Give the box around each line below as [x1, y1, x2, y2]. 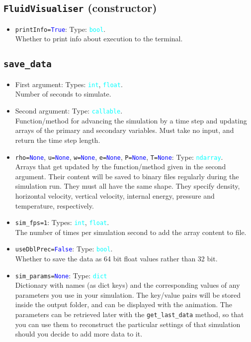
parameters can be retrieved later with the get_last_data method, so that [15, 309, 244, 320]
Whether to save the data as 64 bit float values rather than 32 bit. [15, 253, 218, 264]
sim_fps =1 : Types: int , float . [15, 217, 109, 228]
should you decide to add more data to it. [15, 329, 143, 339]
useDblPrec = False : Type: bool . [15, 243, 113, 254]
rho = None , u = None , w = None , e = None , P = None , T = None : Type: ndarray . [15, 151, 223, 162]
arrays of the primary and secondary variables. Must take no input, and [15, 125, 234, 135]
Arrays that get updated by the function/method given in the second [15, 161, 226, 172]
